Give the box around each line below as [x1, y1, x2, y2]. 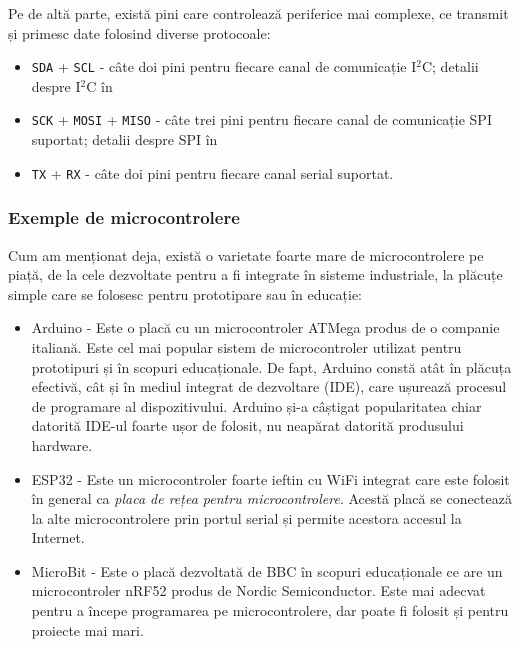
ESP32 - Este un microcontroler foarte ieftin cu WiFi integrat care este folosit [31, 468, 510, 489]
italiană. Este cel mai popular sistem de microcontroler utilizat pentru [31, 336, 462, 357]
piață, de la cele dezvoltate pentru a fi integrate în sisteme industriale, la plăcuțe [8, 264, 503, 285]
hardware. [31, 434, 93, 455]
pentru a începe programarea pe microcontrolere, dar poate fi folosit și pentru [31, 600, 509, 621]
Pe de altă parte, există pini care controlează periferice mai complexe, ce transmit [8, 3, 509, 23]
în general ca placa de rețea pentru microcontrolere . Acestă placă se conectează [31, 488, 512, 509]
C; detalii [421, 56, 479, 77]
